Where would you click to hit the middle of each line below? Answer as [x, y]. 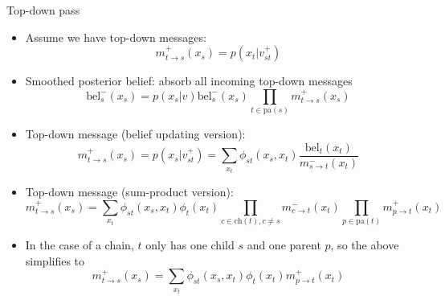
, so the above [365, 245]
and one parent [284, 245]
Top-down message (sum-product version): [129, 192]
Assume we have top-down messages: [116, 37]
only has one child [190, 245]
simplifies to [55, 260]
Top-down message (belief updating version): [135, 134]
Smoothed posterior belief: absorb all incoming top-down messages [189, 81]
